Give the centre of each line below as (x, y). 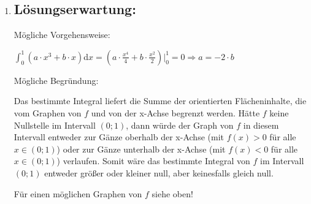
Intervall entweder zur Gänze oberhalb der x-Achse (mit (119, 137)
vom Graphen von (48, 112)
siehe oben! (172, 193)
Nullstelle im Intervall (55, 125)
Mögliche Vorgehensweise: (62, 35)
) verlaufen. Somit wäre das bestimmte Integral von (153, 161)
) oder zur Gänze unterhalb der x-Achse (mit (141, 149)
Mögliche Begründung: (56, 80)
